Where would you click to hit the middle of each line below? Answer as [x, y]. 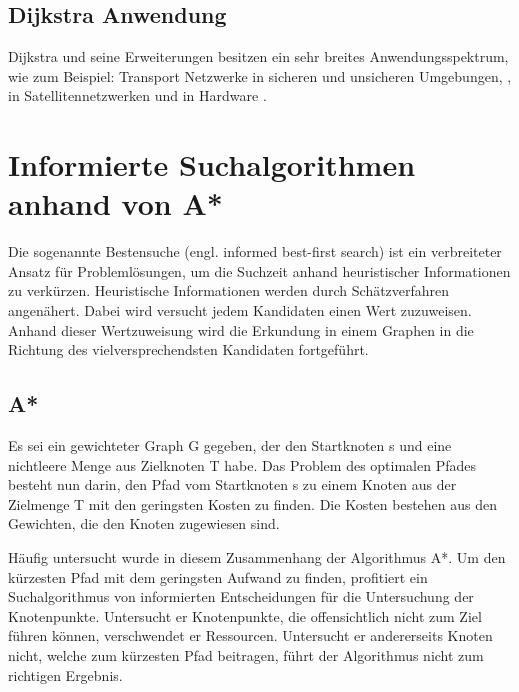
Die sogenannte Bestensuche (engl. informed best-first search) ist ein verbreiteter [255, 251]
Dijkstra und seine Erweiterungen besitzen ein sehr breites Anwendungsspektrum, [258, 56]
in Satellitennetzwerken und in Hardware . [137, 95]
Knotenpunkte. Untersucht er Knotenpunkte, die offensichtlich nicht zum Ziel [245, 615]
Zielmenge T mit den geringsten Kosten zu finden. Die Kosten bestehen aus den [253, 503]
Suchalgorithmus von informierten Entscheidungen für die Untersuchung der [241, 596]
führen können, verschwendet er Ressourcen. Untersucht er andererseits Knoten [250, 635]
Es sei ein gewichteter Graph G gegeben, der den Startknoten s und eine [230, 445]
